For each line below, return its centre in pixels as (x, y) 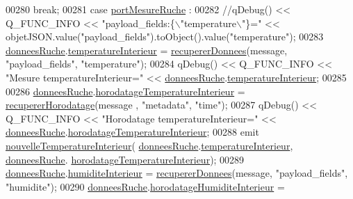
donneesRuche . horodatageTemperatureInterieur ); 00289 (125, 159)
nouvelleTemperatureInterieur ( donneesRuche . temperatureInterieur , (149, 145)
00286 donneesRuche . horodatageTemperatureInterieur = (125, 91)
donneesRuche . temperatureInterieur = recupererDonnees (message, (147, 50)
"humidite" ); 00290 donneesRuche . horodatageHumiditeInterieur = (145, 186)
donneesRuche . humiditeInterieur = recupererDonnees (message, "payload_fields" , (177, 173)
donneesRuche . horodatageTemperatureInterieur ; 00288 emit (132, 132)
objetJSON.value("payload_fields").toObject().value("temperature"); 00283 (165, 37)
